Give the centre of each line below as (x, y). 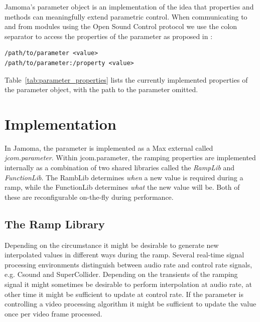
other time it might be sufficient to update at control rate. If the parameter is (124, 294)
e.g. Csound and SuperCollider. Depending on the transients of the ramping (121, 274)
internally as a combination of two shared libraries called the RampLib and (120, 168)
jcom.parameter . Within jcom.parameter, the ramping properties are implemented (130, 157)
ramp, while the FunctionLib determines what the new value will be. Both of (122, 187)
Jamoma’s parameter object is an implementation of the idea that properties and (129, 7)
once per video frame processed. (53, 313)
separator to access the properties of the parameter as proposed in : (109, 36)
